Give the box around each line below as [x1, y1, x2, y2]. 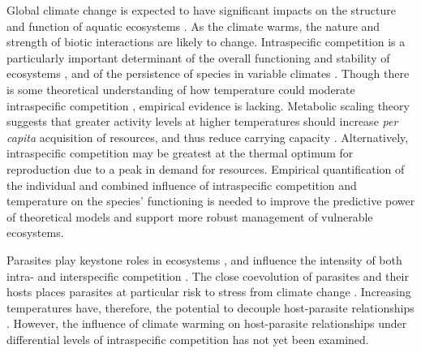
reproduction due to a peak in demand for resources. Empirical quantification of [6, 160, 405, 177]
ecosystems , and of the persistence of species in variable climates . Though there [6, 65, 410, 82]
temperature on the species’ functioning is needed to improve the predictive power [6, 192, 415, 209]
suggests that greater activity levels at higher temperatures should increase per [6, 113, 398, 130]
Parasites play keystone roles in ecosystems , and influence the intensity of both [6, 251, 402, 268]
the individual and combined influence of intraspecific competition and [6, 176, 357, 193]
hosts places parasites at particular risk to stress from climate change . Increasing [6, 283, 411, 300]
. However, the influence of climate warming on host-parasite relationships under [6, 315, 407, 332]
